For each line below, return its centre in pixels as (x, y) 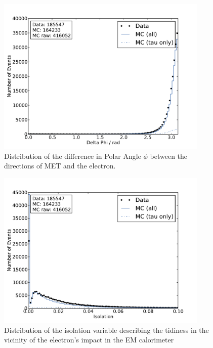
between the (169, 156)
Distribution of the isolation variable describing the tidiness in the (106, 330)
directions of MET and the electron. (60, 166)
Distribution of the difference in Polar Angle (73, 156)
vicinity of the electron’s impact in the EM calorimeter (89, 340)
